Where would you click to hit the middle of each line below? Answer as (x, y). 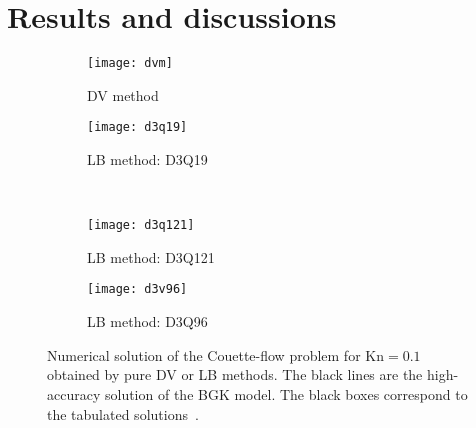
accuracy (74, 393)
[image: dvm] (130, 63)
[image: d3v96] (137, 289)
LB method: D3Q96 (147, 321)
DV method (123, 94)
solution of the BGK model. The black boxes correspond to (286, 393)
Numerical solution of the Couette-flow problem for (204, 354)
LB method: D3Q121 (151, 256)
